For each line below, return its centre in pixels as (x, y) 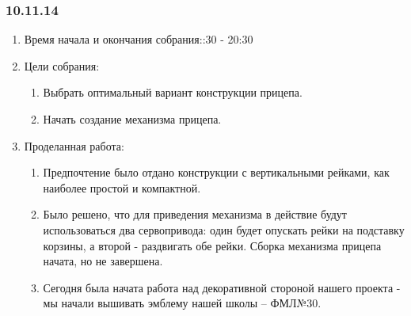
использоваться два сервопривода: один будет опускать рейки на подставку (224, 229)
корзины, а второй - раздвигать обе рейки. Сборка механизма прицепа (212, 245)
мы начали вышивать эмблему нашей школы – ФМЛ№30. (182, 303)
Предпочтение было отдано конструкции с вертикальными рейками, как (216, 172)
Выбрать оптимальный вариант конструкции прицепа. (173, 92)
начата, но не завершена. (103, 261)
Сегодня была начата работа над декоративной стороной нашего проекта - (222, 287)
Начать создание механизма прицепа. (132, 119)
